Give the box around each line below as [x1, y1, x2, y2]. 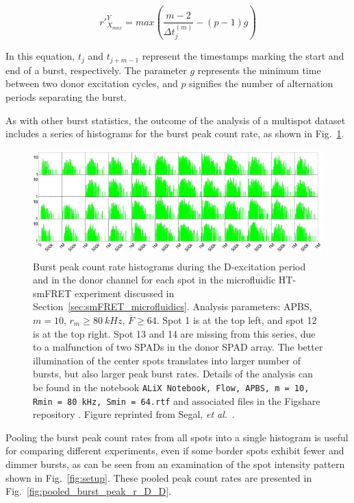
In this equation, [5, 49, 75, 63]
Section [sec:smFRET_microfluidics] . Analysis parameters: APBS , [33, 299, 312, 314]
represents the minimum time [197, 62, 321, 77]
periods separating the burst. [5, 90, 127, 104]
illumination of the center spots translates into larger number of [33, 353, 301, 367]
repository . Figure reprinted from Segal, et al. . [33, 407, 235, 421]
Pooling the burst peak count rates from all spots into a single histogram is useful [5, 430, 349, 444]
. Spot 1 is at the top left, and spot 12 [156, 312, 317, 327]
